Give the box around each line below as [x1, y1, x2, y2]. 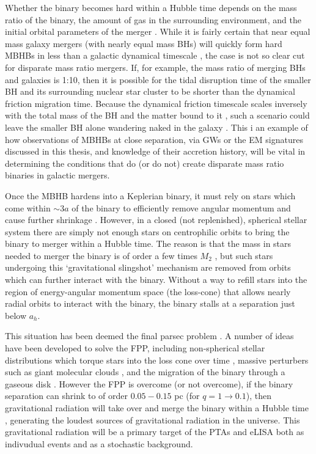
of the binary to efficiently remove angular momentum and [72, 201, 291, 214]
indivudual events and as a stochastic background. [5, 437, 193, 450]
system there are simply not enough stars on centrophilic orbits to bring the [5, 225, 290, 238]
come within [5, 201, 51, 214]
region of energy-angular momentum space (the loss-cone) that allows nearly [5, 285, 291, 298]
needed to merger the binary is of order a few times [5, 249, 197, 262]
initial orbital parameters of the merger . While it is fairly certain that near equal [5, 25, 310, 38]
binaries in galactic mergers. [5, 169, 110, 181]
